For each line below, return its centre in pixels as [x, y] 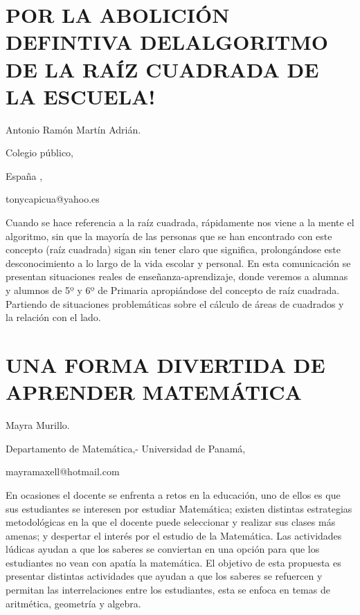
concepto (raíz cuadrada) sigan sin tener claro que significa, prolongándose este [173, 249]
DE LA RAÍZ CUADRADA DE [162, 69]
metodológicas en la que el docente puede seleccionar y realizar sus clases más [171, 522]
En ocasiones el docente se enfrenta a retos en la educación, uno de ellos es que [173, 494]
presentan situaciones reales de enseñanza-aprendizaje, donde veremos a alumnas [177, 276]
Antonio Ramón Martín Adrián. [73, 129]
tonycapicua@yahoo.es [53, 199]
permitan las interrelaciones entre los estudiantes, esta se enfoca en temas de [168, 590]
